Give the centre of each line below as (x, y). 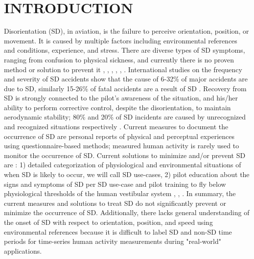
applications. (23, 250)
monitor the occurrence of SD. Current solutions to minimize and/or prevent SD (125, 155)
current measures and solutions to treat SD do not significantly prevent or (115, 203)
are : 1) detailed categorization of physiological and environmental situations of (123, 165)
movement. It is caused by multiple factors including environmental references (121, 40)
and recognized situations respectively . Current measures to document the (116, 127)
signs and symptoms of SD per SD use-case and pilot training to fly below (115, 184)
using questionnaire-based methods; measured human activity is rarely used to (122, 146)
